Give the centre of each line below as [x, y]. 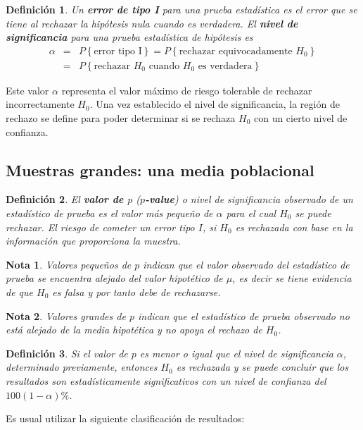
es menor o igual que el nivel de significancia [236, 353]
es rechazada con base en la [294, 227]
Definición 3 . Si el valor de [67, 353]
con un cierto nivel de [300, 118]
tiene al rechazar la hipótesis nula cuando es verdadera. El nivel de [152, 23]
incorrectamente [40, 104]
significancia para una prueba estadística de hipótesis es [129, 37]
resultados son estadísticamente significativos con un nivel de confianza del [166, 380]
